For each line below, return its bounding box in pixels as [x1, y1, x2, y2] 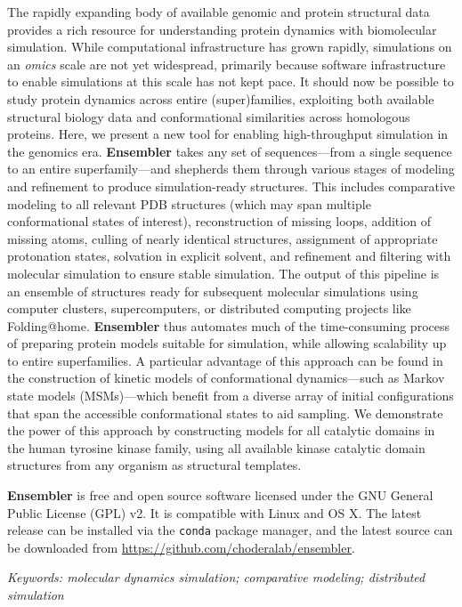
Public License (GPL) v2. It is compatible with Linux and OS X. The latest [7, 503, 422, 522]
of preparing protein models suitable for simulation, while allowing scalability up [7, 334, 447, 352]
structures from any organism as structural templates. [7, 456, 302, 474]
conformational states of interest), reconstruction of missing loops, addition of [7, 212, 431, 231]
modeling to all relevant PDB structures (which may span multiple [7, 194, 371, 213]
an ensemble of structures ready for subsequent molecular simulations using [7, 281, 418, 300]
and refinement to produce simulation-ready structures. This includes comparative [7, 176, 456, 195]
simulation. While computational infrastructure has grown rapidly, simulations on [7, 37, 452, 56]
